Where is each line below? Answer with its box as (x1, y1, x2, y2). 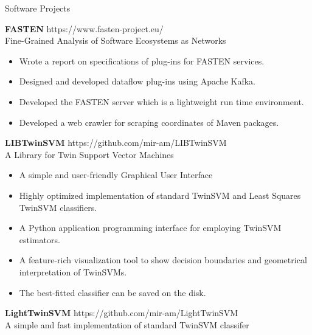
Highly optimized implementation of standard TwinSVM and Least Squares (19, 188, 301, 201)
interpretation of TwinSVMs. (19, 265, 127, 278)
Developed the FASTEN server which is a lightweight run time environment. (19, 95, 304, 108)
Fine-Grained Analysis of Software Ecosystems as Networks (5, 34, 226, 47)
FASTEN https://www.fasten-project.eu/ (5, 22, 164, 35)
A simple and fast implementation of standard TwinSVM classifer (5, 318, 249, 331)
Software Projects (5, 2, 71, 14)
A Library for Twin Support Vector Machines (5, 148, 174, 161)
